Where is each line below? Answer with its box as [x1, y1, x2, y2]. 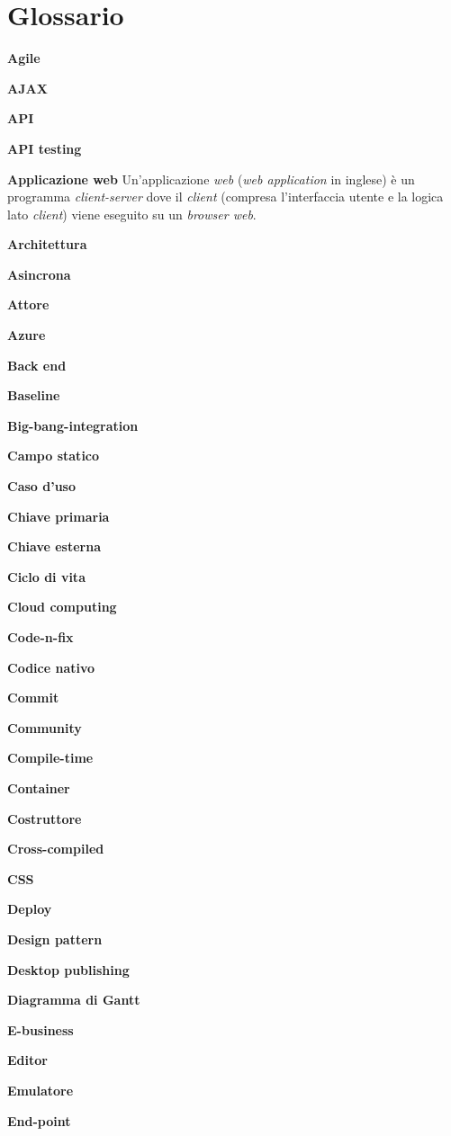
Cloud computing [7, 597, 117, 616]
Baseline [7, 386, 60, 405]
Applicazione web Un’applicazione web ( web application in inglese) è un [7, 169, 415, 188]
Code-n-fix [7, 628, 74, 646]
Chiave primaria [7, 506, 110, 525]
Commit [7, 688, 59, 707]
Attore [7, 295, 50, 314]
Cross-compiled [7, 839, 104, 858]
